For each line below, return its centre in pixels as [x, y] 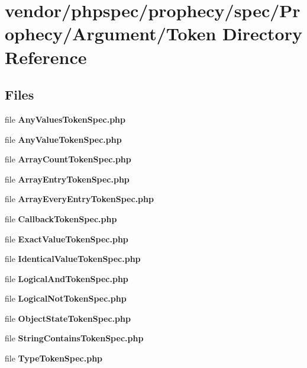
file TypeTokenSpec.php [54, 358]
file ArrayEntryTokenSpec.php [67, 179]
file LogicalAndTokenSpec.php [67, 278]
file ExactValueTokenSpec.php [67, 239]
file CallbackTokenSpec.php [61, 218]
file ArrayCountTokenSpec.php [68, 159]
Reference [46, 57]
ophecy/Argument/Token [111, 33]
